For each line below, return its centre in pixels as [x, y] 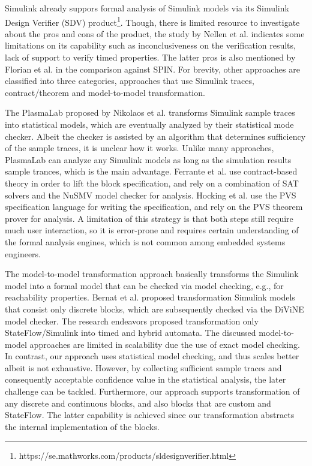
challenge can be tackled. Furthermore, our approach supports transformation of [152, 391]
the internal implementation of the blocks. [82, 426]
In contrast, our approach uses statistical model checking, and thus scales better [152, 356]
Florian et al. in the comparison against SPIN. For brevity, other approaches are [152, 69]
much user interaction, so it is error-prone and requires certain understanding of [152, 230]
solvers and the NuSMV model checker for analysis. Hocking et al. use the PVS [151, 195]
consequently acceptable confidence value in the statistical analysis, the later [145, 379]
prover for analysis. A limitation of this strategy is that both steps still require [149, 218]
